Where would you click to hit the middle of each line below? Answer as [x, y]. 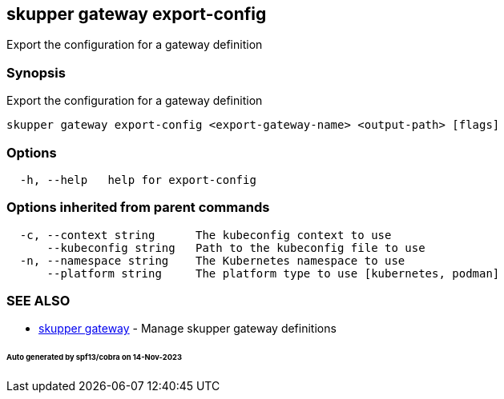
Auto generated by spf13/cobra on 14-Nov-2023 [94, 357]
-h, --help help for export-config [138, 180]
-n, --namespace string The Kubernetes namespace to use [212, 260]
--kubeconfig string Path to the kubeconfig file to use [236, 247]
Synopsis [36, 72]
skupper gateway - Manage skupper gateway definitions [187, 329]
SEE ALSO [38, 301]
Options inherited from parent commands [138, 207]
